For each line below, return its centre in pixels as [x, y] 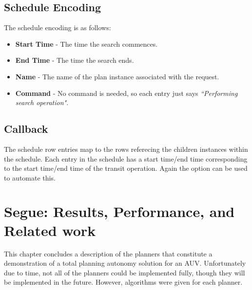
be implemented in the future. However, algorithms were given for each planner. [123, 282]
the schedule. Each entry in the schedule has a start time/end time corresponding [126, 158]
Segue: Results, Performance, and [119, 211]
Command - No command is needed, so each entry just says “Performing [126, 93]
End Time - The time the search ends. [75, 60]
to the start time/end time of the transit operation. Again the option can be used [126, 168]
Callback [26, 129]
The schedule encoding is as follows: [58, 27]
